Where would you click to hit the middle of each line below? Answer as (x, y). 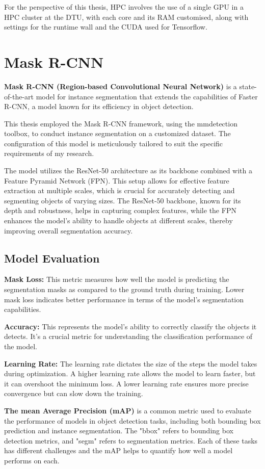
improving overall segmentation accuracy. (69, 230)
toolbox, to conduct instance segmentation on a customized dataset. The (117, 133)
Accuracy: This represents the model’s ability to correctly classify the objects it (130, 326)
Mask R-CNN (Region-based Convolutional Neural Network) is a (121, 86)
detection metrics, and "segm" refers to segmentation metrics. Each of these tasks (131, 440)
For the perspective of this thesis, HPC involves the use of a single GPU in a (124, 7)
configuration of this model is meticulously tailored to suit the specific (114, 143)
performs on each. (32, 460)
